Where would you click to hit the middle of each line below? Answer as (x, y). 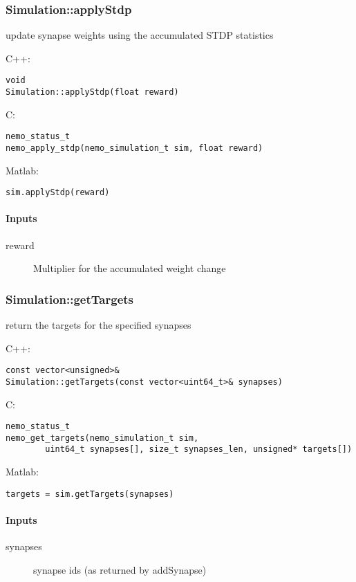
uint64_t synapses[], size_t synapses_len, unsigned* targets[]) (199, 449)
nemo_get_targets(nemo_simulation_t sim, (102, 438)
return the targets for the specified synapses (99, 325)
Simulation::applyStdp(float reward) (92, 92)
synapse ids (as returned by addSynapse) (120, 569)
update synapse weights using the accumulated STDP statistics (140, 35)
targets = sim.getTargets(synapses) (90, 494)
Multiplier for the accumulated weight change (130, 268)
